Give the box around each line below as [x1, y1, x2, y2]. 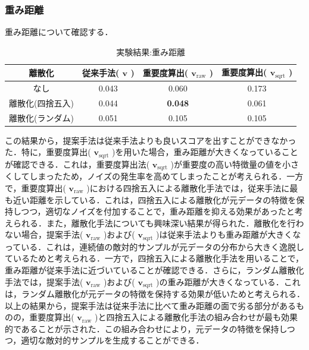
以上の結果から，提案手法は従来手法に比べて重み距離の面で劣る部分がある [5, 299, 296, 311]
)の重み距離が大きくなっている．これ [156, 275, 301, 288]
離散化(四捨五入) [9, 96, 74, 109]
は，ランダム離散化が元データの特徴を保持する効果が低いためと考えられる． [5, 288, 305, 300]
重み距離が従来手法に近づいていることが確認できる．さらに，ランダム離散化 [5, 264, 304, 276]
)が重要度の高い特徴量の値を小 [170, 157, 291, 170]
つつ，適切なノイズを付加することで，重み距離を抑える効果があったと [21, 205, 295, 217]
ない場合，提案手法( [5, 228, 83, 241]
